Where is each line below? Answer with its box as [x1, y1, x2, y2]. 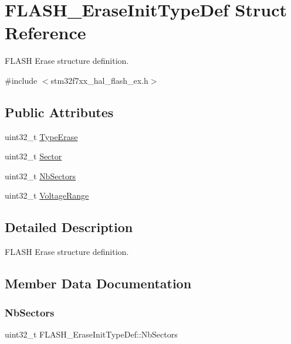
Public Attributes [5, 103, 114, 121]
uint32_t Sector [5, 150, 62, 162]
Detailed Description [5, 218, 133, 236]
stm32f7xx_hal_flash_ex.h [50, 74, 148, 86]
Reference [5, 21, 86, 45]
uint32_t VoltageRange [5, 189, 89, 202]
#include [5, 74, 38, 86]
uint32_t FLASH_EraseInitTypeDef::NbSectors [5, 328, 178, 340]
